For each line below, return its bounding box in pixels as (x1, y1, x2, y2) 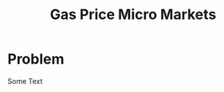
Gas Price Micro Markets (49, 6, 217, 24)
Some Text (7, 76, 43, 86)
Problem (7, 50, 65, 68)
